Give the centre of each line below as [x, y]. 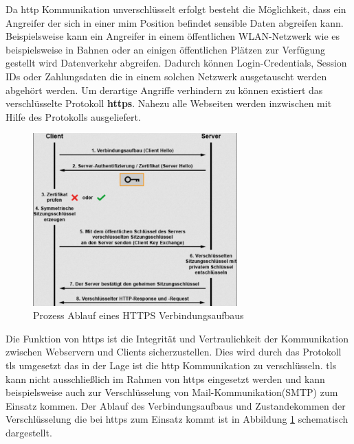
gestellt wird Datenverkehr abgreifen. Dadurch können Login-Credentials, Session [176, 63]
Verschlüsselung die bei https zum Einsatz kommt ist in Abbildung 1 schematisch [177, 419]
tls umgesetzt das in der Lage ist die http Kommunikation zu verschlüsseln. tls [171, 365]
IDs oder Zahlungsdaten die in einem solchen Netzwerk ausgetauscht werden [166, 76]
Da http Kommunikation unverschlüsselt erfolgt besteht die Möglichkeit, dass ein [176, 9]
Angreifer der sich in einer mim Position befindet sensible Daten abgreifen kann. [175, 22]
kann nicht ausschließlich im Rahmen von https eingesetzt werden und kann [165, 378]
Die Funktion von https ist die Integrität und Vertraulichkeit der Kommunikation [177, 338]
